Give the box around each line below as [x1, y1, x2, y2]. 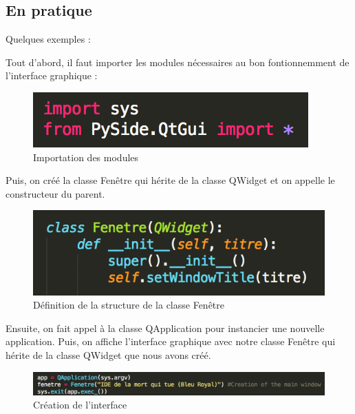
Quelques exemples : [6, 32, 91, 46]
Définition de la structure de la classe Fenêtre [33, 298, 224, 312]
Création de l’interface [33, 397, 127, 412]
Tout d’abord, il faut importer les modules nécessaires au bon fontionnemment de [6, 54, 349, 69]
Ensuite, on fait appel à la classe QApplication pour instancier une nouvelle [6, 320, 325, 335]
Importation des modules [33, 149, 139, 164]
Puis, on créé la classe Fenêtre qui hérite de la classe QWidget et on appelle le [6, 173, 335, 187]
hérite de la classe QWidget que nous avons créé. [6, 347, 211, 362]
